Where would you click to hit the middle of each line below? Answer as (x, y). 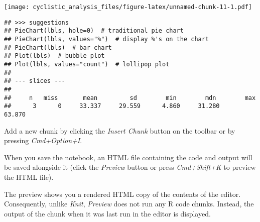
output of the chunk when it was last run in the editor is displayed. (107, 213)
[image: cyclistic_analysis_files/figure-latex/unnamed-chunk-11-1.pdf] (128, 7)
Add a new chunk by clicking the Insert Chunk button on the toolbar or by (120, 130)
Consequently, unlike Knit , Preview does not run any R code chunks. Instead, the (129, 204)
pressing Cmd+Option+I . (43, 140)
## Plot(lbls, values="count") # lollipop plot (87, 64)
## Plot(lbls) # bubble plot (54, 56)
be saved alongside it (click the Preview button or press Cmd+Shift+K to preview (130, 167)
